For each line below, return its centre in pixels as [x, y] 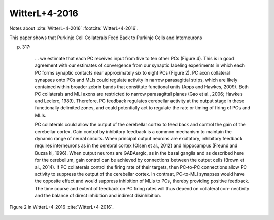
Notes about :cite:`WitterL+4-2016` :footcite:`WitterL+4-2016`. [74, 28]
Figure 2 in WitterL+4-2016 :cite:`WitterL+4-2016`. [62, 207]
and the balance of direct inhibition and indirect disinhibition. [98, 196]
